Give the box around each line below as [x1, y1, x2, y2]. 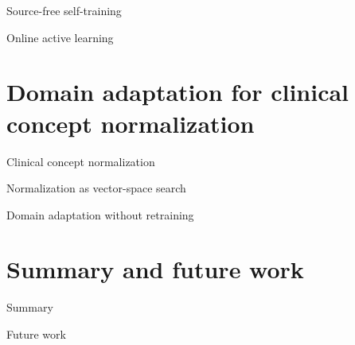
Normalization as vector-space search [6, 180, 186, 196]
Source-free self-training [6, 2, 122, 18]
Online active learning [6, 29, 114, 45]
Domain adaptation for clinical [6, 76, 349, 108]
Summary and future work [6, 253, 304, 285]
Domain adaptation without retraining [6, 206, 194, 223]
